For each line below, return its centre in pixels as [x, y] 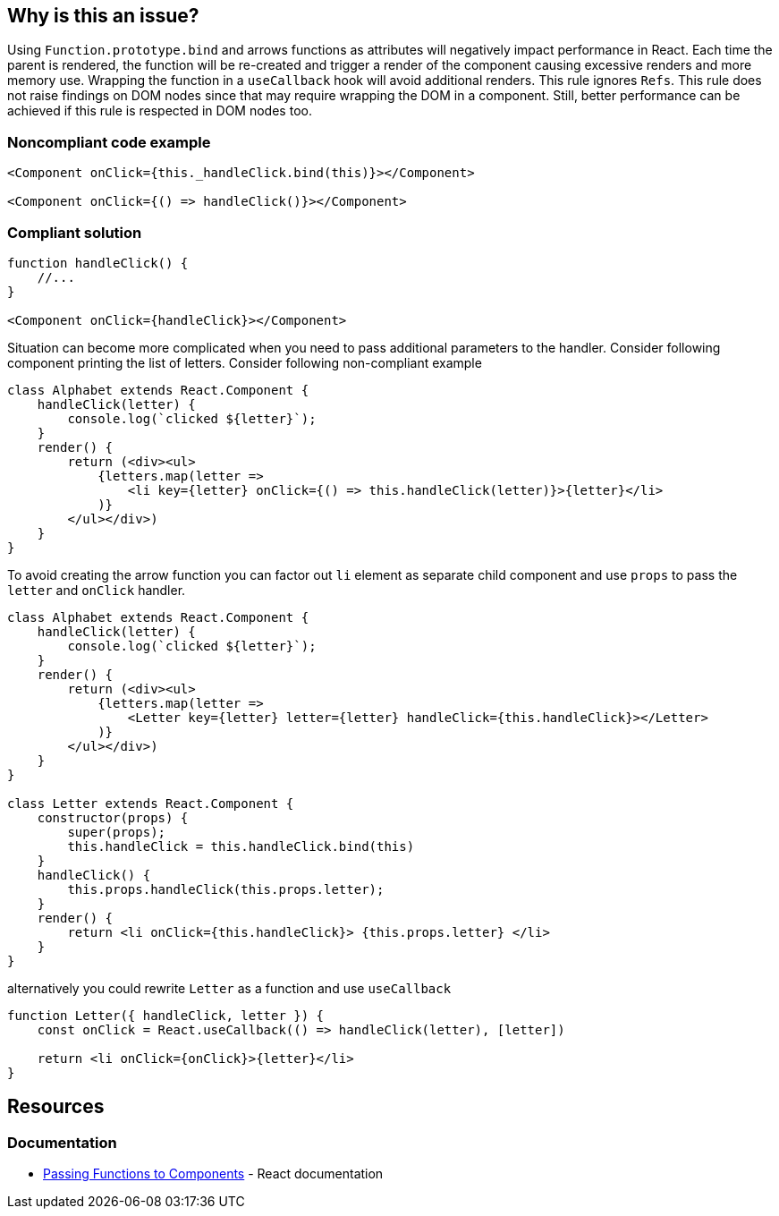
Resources [56, 1107]
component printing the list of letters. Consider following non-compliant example [245, 362]
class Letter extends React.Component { [151, 803]
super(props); [117, 832]
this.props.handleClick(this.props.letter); [226, 889]
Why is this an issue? [103, 16]
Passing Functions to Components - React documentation [213, 1174]
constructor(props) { [113, 817]
